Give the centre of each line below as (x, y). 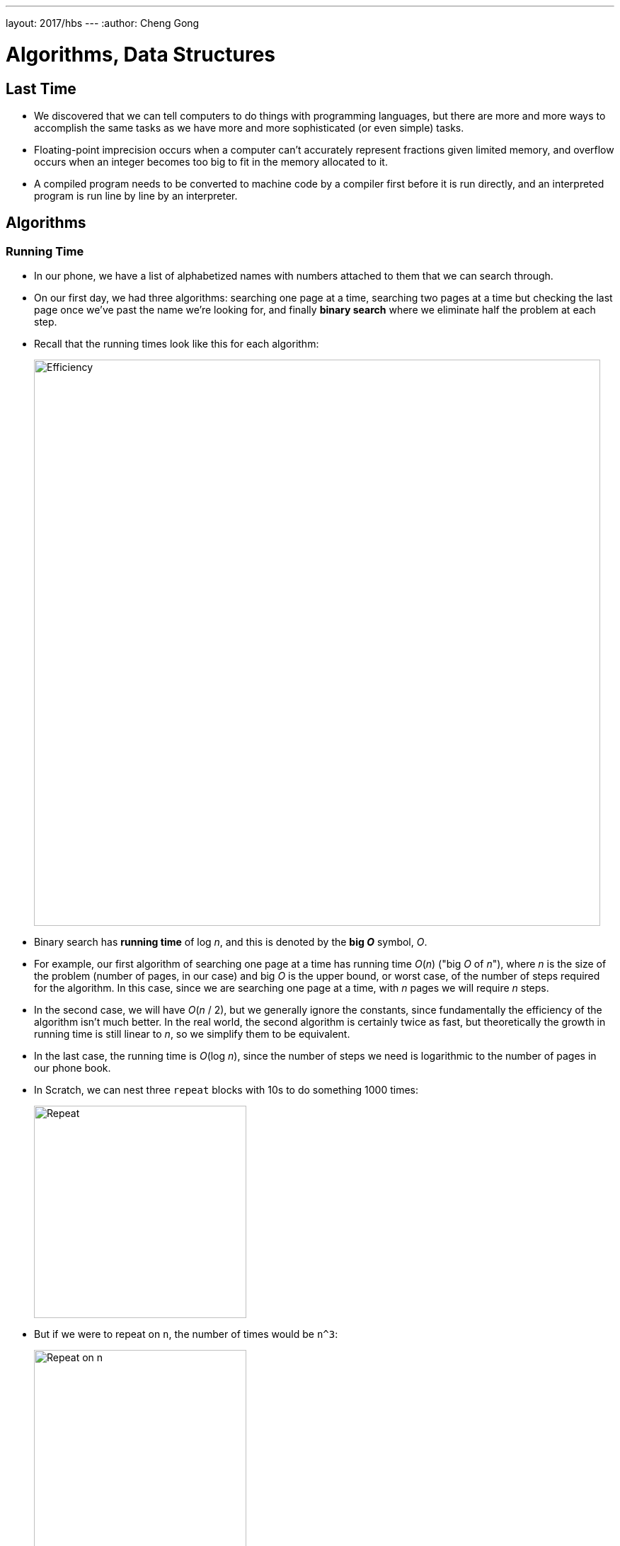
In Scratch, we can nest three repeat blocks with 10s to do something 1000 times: (226, 1090)
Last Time (41, 88)
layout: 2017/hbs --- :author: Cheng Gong (103, 23)
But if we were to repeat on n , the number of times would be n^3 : (186, 1334)
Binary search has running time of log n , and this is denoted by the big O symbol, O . (231, 942)
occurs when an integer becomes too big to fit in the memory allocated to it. (211, 161)
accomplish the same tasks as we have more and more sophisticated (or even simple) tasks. (249, 127)
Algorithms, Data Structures (140, 54)
